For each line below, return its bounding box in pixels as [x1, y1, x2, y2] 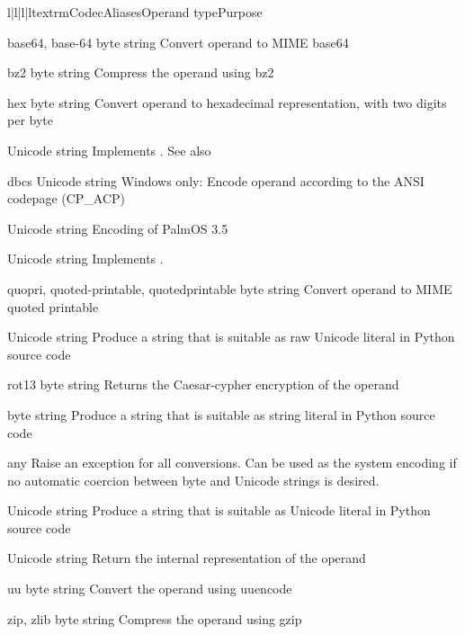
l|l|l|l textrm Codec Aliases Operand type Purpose [7, 3, 263, 21]
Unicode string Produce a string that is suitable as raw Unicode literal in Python [7, 327, 455, 346]
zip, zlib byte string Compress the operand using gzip [7, 609, 302, 628]
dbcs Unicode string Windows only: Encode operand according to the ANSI [7, 171, 425, 190]
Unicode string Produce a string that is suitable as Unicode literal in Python [7, 501, 431, 520]
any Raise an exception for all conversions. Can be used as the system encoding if [7, 453, 457, 472]
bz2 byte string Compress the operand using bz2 [7, 63, 274, 82]
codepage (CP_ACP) [7, 189, 126, 208]
